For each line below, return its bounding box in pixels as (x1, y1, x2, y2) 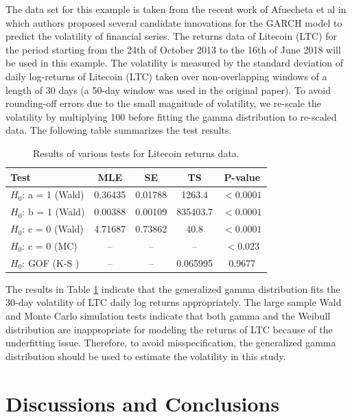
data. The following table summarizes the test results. (5, 123, 232, 137)
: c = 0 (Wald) (22, 222, 84, 236)
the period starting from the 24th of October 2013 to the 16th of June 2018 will (5, 42, 341, 56)
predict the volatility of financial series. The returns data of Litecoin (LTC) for (5, 29, 338, 43)
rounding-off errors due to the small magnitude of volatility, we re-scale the (5, 96, 322, 110)
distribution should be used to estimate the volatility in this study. (5, 348, 286, 363)
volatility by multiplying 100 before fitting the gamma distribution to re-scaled (5, 109, 337, 123)
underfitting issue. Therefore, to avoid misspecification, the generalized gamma (5, 335, 336, 350)
